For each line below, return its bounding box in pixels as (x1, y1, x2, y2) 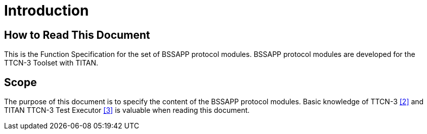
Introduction (4, 2, 89, 19)
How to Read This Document (4, 28, 150, 41)
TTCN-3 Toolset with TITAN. (4, 58, 99, 68)
